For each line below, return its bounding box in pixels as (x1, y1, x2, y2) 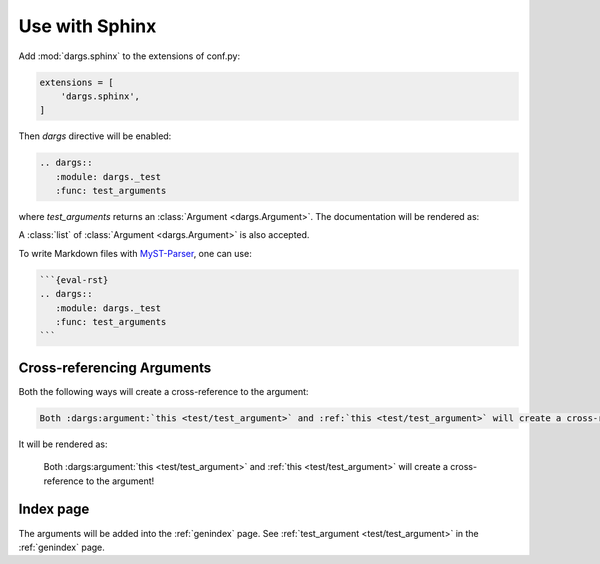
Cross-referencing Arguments (18, 359, 212, 376)
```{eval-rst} (39, 274, 109, 285)
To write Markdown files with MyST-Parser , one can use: (18, 247, 252, 259)
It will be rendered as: (18, 438, 108, 450)
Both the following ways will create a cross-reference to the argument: (18, 385, 309, 397)
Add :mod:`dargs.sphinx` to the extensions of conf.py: (18, 50, 240, 62)
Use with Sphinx (18, 15, 157, 37)
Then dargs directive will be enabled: (18, 130, 172, 142)
